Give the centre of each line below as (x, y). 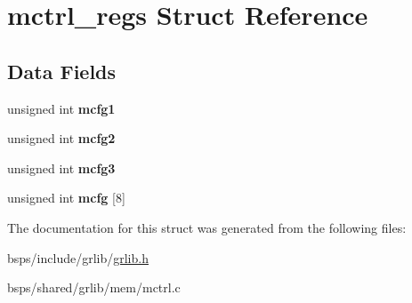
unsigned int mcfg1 (61, 108)
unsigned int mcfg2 (61, 138)
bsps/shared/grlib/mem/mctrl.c (94, 287)
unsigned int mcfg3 (61, 167)
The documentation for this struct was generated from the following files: (207, 227)
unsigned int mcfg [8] (66, 198)
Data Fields (62, 71)
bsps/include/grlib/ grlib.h (78, 257)
